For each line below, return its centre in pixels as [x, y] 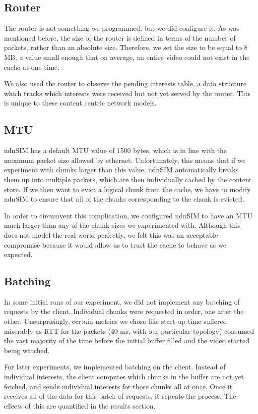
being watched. [27, 350]
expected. [18, 254]
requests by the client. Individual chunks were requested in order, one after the [124, 311]
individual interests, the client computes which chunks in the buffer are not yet [124, 377]
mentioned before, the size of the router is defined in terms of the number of [120, 37]
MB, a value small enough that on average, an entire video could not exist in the [127, 57]
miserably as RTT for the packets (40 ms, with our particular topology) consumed [129, 331]
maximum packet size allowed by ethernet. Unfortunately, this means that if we [125, 160]
